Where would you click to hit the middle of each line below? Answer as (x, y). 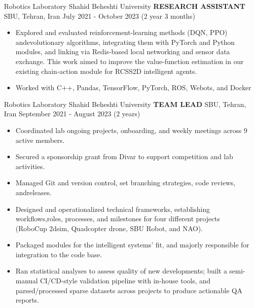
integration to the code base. (59, 254)
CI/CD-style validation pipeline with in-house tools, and (125, 281)
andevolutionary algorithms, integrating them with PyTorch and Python (125, 42)
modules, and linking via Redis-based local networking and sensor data (123, 51)
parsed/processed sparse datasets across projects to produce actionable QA (129, 290)
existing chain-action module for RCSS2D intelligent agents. (106, 71)
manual (27, 281)
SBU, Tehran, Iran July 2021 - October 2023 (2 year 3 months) (100, 16)
